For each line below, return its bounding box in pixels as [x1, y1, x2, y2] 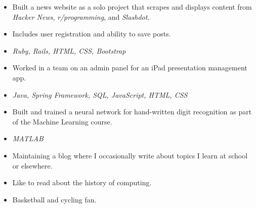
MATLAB [12, 133, 44, 144]
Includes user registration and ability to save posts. [12, 28, 171, 39]
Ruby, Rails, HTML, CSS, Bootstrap [12, 45, 126, 56]
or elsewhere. [12, 160, 53, 171]
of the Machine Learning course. [12, 116, 112, 127]
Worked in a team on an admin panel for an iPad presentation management [12, 62, 247, 73]
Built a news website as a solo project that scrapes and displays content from [12, 2, 252, 12]
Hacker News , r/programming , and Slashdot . [12, 11, 150, 22]
